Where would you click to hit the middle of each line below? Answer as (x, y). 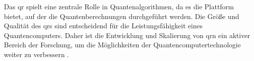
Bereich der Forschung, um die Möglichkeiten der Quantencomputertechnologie (122, 45)
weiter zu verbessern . (37, 54)
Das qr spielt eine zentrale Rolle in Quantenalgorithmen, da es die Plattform (119, 6)
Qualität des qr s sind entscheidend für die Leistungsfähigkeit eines (103, 26)
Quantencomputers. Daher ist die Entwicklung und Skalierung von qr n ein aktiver (127, 35)
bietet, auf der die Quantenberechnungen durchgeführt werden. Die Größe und (122, 16)
